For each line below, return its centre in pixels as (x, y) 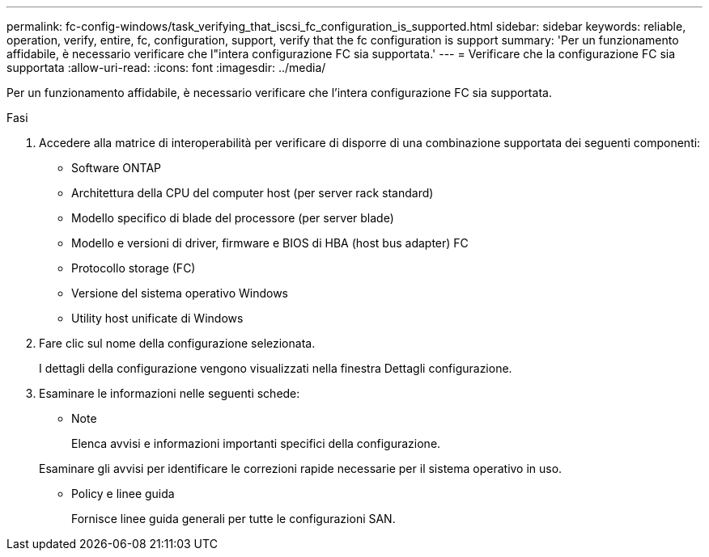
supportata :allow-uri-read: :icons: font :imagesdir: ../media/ (166, 68)
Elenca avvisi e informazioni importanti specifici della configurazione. (256, 443)
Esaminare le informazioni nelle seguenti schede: (170, 393)
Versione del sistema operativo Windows (180, 293)
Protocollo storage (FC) (134, 268)
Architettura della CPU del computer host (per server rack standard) (253, 193)
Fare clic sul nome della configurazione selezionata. (177, 343)
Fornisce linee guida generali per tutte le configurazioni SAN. (234, 519)
